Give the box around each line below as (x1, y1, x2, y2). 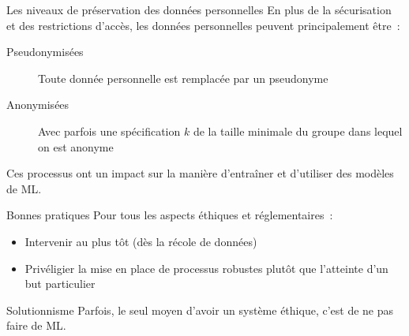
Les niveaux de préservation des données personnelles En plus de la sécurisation (6, 2, 392, 17)
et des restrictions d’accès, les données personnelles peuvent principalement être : (6, 17, 400, 33)
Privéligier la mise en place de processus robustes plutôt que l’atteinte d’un (24, 259, 388, 276)
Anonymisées (6, 96, 69, 113)
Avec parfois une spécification (38, 122, 181, 139)
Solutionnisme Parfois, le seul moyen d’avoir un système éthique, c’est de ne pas (6, 301, 394, 318)
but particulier (24, 275, 96, 292)
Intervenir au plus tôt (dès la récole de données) (24, 233, 257, 249)
